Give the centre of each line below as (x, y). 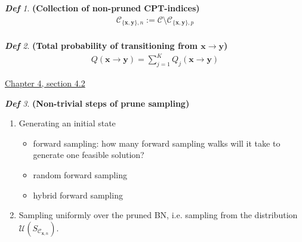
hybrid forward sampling (78, 195)
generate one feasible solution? (89, 155)
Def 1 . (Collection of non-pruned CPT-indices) (102, 8)
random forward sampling (80, 175)
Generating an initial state (67, 123)
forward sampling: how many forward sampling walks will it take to (157, 143)
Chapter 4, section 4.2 (45, 83)
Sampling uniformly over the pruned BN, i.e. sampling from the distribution (158, 215)
